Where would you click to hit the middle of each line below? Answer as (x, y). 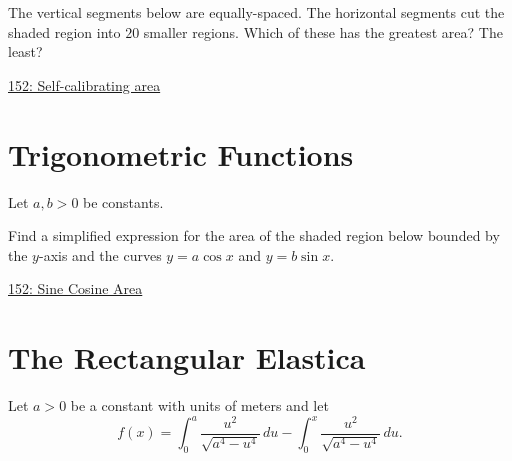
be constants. (123, 201)
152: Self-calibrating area (84, 84)
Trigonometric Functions (181, 153)
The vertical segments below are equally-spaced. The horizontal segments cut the (256, 12)
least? (25, 51)
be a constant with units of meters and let (199, 405)
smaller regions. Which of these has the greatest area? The (323, 31)
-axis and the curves (100, 254)
